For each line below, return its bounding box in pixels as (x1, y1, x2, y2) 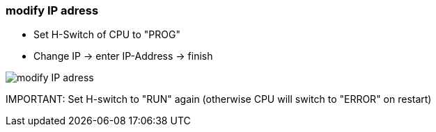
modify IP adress (6, 3, 99, 17)
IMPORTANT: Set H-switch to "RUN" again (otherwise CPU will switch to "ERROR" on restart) (6, 93, 432, 106)
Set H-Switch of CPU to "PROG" (33, 28, 180, 41)
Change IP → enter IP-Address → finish (33, 50, 213, 63)
